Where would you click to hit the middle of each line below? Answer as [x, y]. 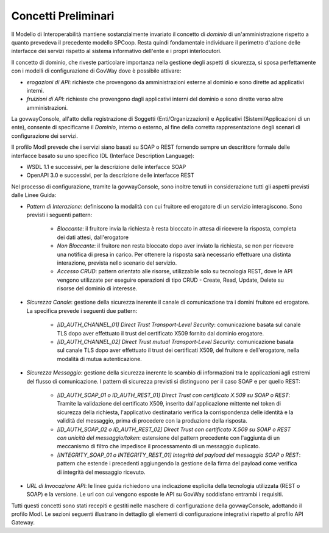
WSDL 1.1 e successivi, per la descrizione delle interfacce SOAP [106, 167]
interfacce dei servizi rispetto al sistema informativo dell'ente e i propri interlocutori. [116, 51]
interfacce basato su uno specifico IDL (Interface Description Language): [103, 156]
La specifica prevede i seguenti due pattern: [82, 310]
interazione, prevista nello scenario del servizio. [117, 263]
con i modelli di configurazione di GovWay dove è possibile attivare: [96, 71]
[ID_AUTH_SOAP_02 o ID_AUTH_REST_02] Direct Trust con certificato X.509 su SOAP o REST [174, 429]
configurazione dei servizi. [45, 136]
